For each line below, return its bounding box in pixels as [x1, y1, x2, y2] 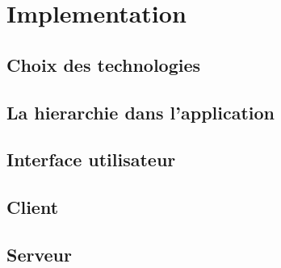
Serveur [6, 241, 72, 266]
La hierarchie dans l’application [6, 99, 275, 124]
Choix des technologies [6, 52, 201, 77]
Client [6, 195, 59, 220]
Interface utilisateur [6, 147, 176, 172]
